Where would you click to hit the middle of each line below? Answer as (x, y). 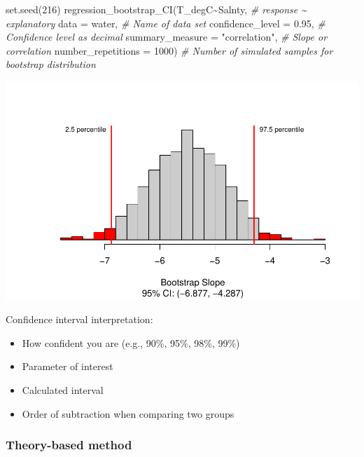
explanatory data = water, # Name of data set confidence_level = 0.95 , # (166, 23)
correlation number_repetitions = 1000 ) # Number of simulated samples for (169, 50)
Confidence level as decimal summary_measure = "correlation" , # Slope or (167, 37)
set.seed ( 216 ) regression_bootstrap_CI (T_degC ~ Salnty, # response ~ (156, 9)
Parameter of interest (68, 366)
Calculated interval (63, 390)
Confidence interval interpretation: (79, 319)
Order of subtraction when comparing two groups (128, 413)
